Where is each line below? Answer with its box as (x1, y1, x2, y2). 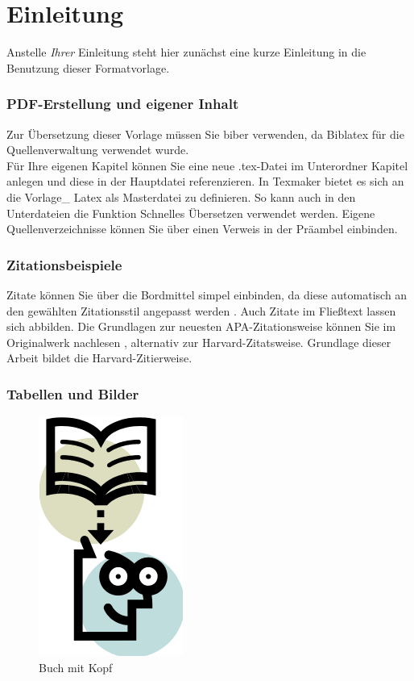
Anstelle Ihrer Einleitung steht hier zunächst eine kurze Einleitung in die (6, 44, 366, 61)
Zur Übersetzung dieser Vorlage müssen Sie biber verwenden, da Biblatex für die (6, 125, 404, 142)
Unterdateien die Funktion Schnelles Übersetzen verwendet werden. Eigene (6, 204, 375, 221)
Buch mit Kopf (39, 658, 113, 675)
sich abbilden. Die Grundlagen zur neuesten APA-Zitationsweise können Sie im (6, 318, 396, 335)
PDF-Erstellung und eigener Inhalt (6, 94, 239, 114)
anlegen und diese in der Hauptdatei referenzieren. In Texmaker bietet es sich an (6, 173, 404, 190)
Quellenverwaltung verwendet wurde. (6, 141, 189, 158)
